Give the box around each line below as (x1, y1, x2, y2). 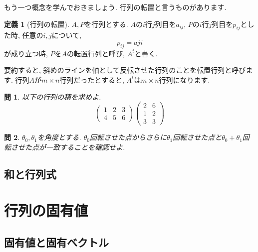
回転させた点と (173, 132, 222, 142)
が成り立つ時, (4, 48, 48, 58)
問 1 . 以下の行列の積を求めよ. (4, 91, 101, 102)
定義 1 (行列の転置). (4, 18, 69, 29)
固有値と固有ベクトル (4, 235, 109, 250)
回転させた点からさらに (89, 132, 167, 142)
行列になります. (159, 74, 210, 85)
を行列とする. (84, 18, 128, 29)
